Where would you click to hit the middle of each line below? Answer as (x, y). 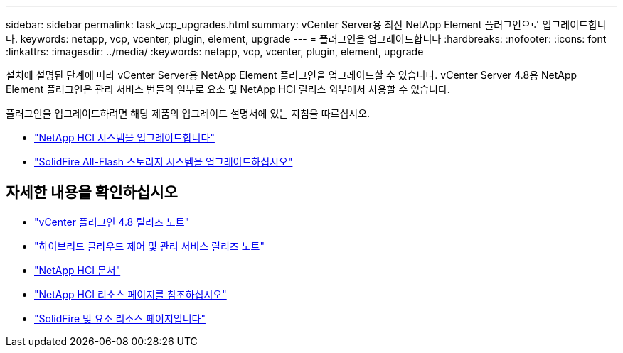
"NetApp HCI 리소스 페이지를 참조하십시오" (131, 294)
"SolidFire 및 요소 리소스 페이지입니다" (120, 318)
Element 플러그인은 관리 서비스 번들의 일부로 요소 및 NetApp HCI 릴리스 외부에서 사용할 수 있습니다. (228, 89)
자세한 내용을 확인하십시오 (92, 192)
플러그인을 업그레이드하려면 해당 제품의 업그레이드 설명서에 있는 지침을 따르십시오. (188, 113)
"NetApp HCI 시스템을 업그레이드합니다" (124, 137)
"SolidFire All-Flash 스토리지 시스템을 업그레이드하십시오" (164, 162)
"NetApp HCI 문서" (78, 270)
